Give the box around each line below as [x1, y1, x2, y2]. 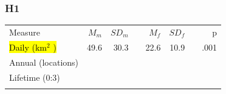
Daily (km [9, 40, 47, 53]
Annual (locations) [9, 55, 79, 68]
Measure [9, 25, 41, 38]
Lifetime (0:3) [9, 70, 60, 83]
